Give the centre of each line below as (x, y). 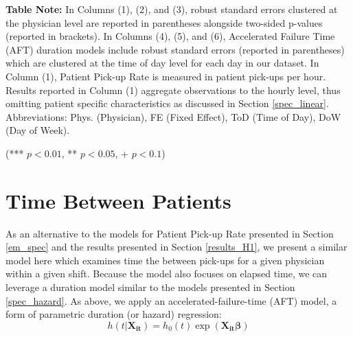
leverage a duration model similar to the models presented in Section (150, 287)
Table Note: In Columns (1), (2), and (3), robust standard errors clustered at (172, 9)
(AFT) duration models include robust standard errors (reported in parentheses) (175, 49)
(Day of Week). (38, 130)
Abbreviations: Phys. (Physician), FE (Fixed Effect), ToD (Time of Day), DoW (173, 116)
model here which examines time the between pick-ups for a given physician (165, 260)
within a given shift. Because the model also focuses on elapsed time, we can (167, 274)
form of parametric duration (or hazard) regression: (114, 314)
